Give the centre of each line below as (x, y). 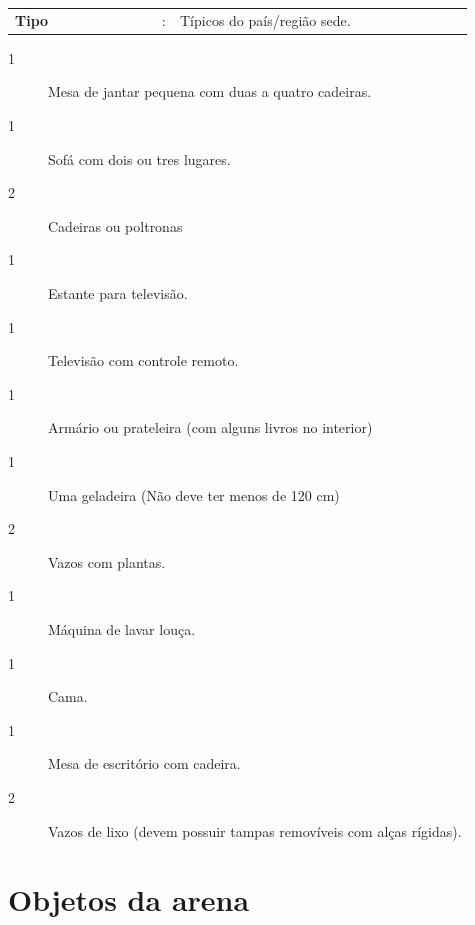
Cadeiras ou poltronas (115, 225)
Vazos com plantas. (107, 561)
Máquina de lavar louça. (122, 628)
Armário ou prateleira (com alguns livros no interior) (210, 427)
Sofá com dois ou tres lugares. (139, 158)
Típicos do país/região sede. (265, 19)
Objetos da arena (129, 899)
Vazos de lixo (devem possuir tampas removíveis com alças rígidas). (255, 830)
